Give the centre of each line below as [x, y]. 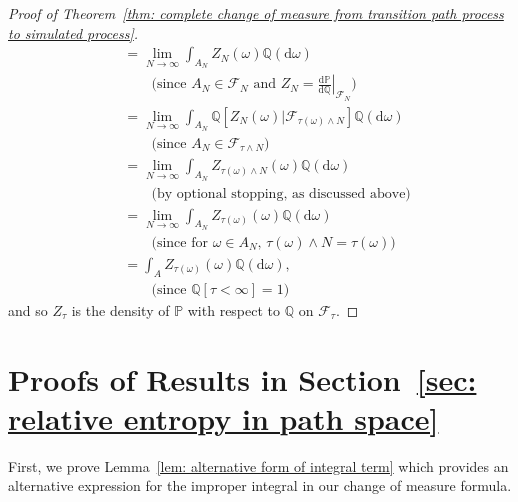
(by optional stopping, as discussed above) [281, 193]
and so [28, 309]
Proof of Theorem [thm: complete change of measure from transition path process [256, 13]
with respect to [234, 309]
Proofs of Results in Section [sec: [242, 378]
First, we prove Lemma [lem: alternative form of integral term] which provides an [258, 465]
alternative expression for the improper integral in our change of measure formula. [260, 485]
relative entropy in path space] [223, 417]
